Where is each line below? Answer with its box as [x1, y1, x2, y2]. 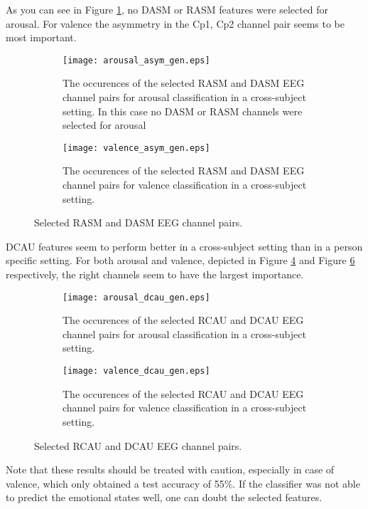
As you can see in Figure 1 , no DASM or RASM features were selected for [6, 2, 329, 16]
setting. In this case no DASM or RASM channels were [63, 103, 303, 118]
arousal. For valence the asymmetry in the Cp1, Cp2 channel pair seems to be [6, 16, 345, 31]
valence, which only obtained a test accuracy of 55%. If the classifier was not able [6, 476, 360, 490]
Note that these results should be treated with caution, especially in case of [6, 462, 335, 477]
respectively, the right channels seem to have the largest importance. [6, 267, 304, 282]
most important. [6, 30, 77, 45]
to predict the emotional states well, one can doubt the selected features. [6, 490, 323, 505]
